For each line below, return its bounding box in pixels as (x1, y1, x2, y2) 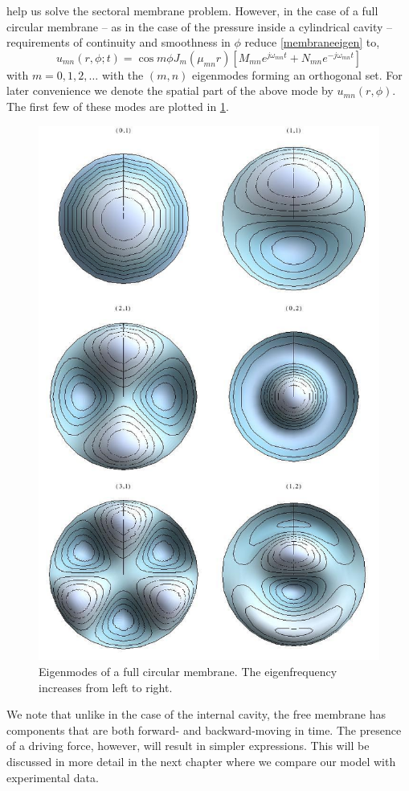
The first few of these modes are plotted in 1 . (6, 97, 229, 114)
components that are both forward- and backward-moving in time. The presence (6, 721, 402, 738)
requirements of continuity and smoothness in (6, 34, 231, 51)
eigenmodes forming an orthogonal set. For (192, 66, 403, 83)
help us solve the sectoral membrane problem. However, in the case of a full (6, 2, 378, 18)
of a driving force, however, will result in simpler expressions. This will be (6, 737, 370, 754)
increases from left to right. (39, 678, 173, 695)
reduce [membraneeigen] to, (244, 34, 380, 51)
